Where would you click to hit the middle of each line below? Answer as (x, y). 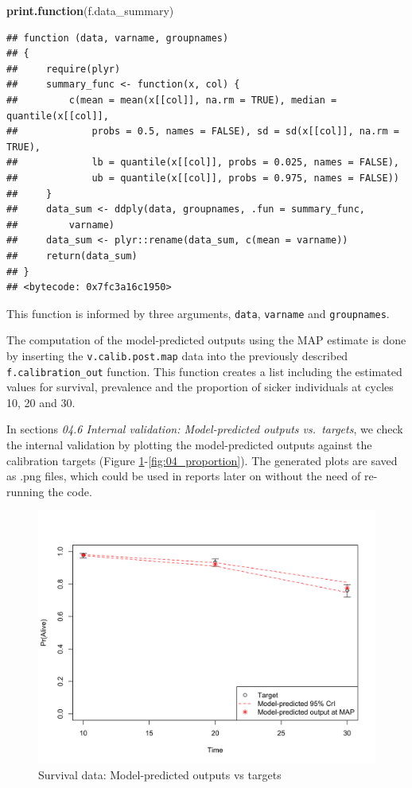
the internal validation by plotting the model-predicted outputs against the (189, 445)
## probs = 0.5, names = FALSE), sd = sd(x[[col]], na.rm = (203, 132)
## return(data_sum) (72, 256)
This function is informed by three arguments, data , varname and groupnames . (198, 313)
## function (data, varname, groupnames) (118, 38)
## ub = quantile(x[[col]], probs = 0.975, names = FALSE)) (203, 178)
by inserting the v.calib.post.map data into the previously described (177, 355)
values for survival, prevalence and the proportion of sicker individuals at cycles (200, 387)
